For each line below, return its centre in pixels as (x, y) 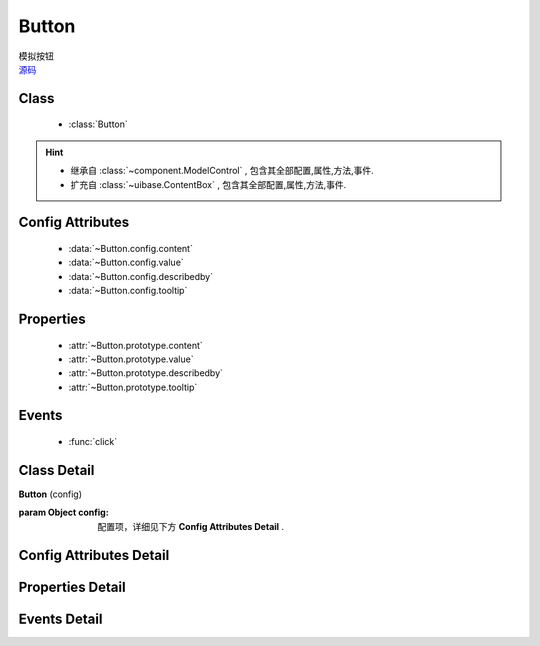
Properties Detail (72, 586)
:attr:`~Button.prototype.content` (136, 345)
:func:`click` (93, 442)
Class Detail (56, 470)
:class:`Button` (98, 124)
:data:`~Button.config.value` (126, 262)
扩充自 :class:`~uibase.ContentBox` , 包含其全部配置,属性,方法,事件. (208, 184)
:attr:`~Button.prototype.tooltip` (133, 387)
